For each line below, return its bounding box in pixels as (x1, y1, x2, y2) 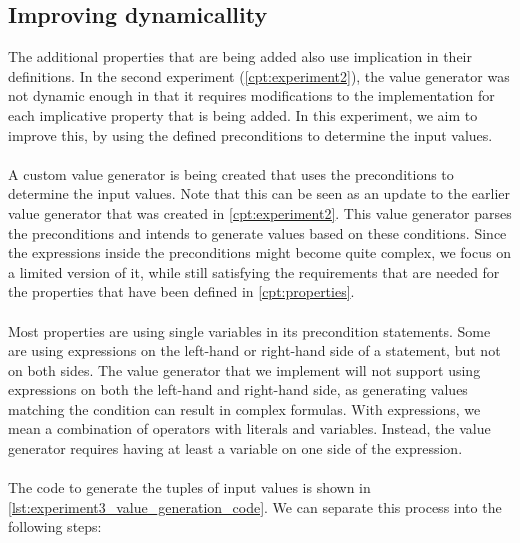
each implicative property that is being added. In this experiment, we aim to (8, 104, 478, 125)
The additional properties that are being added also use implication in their (8, 46, 472, 67)
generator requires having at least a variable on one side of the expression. (8, 438, 463, 459)
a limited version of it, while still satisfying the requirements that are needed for (8, 261, 500, 282)
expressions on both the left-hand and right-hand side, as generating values (8, 379, 468, 400)
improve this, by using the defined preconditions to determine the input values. (8, 124, 493, 145)
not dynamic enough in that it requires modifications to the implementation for (8, 85, 495, 106)
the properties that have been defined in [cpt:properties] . (8, 281, 355, 302)
